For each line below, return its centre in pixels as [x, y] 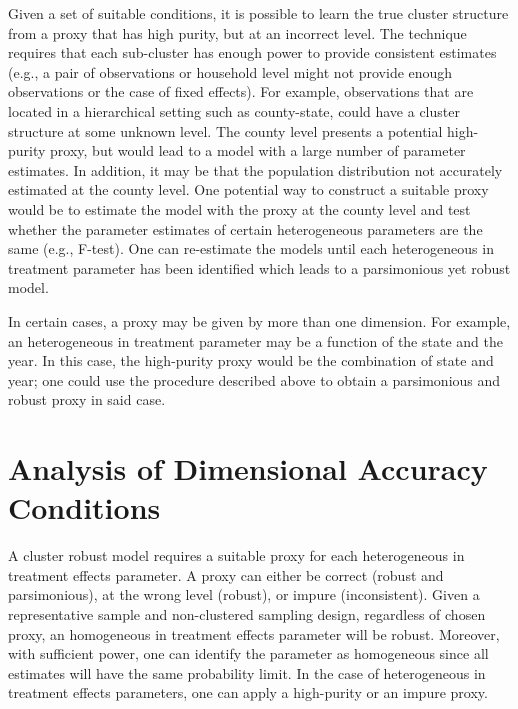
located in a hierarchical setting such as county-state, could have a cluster [234, 110]
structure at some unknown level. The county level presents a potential [225, 130]
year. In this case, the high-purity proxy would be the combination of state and [251, 360]
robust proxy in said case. [87, 399]
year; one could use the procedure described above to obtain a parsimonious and [254, 379]
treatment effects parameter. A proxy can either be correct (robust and [226, 574]
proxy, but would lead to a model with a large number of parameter [258, 150]
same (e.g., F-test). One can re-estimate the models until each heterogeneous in [251, 248]
